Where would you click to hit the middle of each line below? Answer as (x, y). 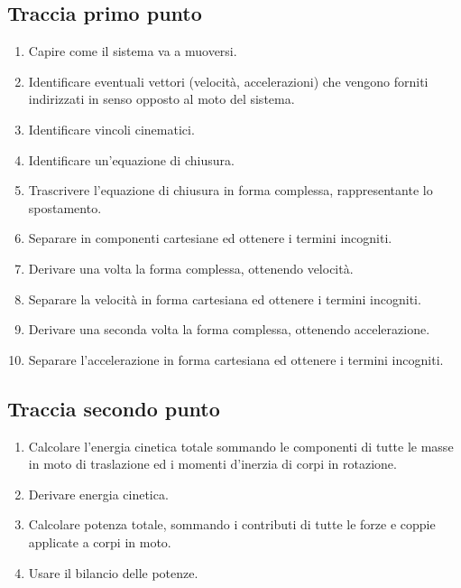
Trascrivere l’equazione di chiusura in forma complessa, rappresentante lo (230, 190)
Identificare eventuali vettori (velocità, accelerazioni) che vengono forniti (228, 81)
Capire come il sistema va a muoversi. (133, 51)
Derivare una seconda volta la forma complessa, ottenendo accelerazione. (229, 329)
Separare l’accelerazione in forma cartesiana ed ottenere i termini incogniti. (236, 359)
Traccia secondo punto (114, 408)
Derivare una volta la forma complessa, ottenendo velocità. (191, 268)
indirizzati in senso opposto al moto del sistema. (161, 99)
